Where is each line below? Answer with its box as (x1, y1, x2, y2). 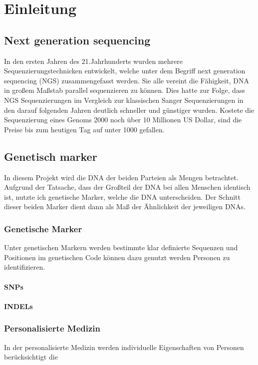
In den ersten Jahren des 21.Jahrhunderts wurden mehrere (4, 55, 183, 66)
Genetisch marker (4, 148, 97, 164)
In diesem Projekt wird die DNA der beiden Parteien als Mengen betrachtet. (4, 172, 239, 182)
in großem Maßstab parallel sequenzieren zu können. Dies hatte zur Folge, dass (4, 85, 245, 95)
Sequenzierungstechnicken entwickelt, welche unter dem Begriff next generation (4, 65, 246, 76)
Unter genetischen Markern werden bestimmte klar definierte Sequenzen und (4, 242, 238, 253)
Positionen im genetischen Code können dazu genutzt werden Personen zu (4, 252, 230, 262)
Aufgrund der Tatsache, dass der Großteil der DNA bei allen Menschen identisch (4, 182, 251, 192)
